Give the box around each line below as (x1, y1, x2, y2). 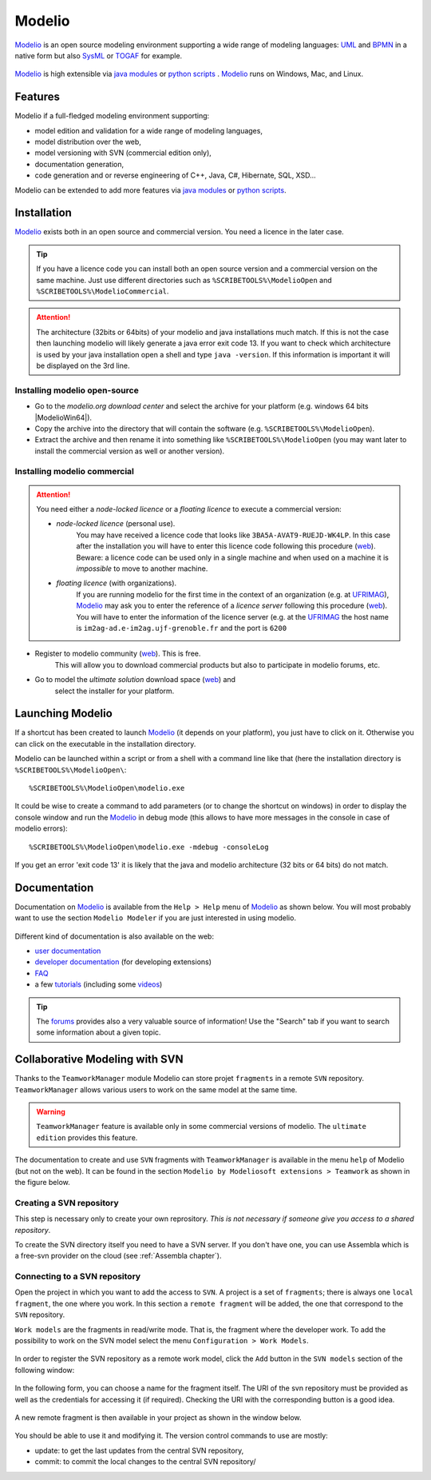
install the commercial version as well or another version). (34, 446, 225, 456)
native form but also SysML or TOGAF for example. (14, 50, 183, 60)
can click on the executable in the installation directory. (14, 739, 196, 748)
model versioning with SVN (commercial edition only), (34, 148, 212, 158)
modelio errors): (14, 824, 68, 833)
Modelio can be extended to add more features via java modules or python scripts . (14, 185, 287, 195)
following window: (14, 1365, 75, 1374)
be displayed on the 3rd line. (36, 361, 130, 370)
